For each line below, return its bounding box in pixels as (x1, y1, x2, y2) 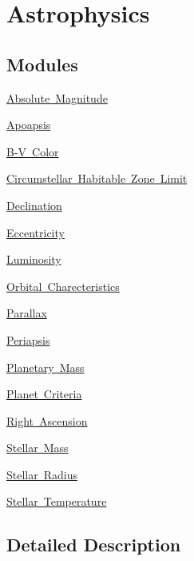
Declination (6, 196, 62, 213)
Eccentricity (6, 224, 65, 240)
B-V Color (6, 143, 59, 159)
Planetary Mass (6, 358, 85, 375)
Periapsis (6, 331, 50, 348)
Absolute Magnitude (6, 89, 108, 106)
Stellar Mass (6, 439, 69, 456)
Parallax (6, 305, 47, 321)
